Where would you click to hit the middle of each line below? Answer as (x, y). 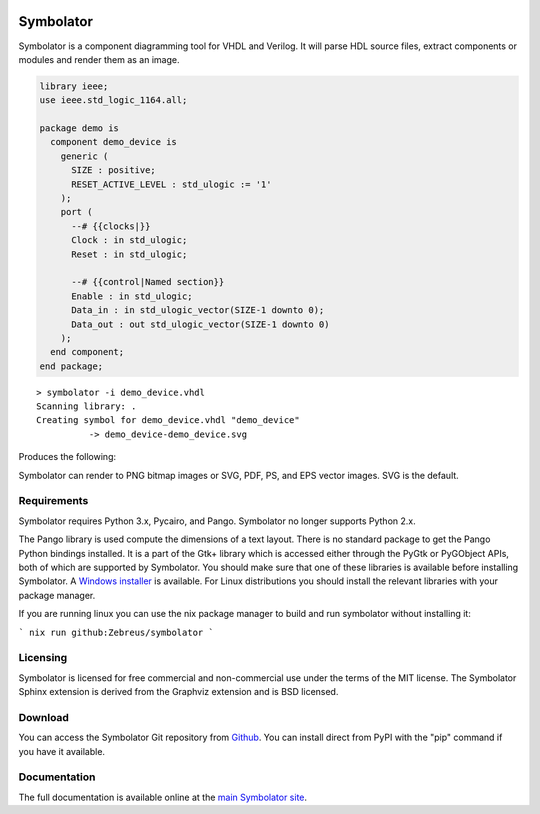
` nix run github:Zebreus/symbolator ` (116, 632)
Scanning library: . (86, 406)
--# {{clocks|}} (111, 226)
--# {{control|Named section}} (148, 282)
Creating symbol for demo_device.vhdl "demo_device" (168, 420)
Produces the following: (67, 457)
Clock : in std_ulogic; (129, 240)
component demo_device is (113, 142)
